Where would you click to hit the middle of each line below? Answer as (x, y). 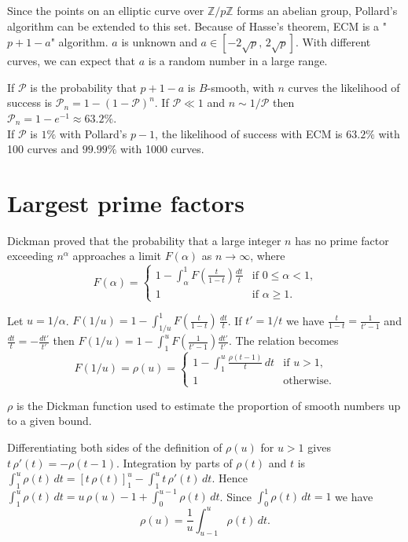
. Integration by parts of (175, 462)
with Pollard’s (93, 133)
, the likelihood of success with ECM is (249, 133)
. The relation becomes (283, 341)
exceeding (30, 256)
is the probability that (83, 87)
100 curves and (43, 149)
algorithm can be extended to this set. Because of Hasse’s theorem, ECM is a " (197, 26)
